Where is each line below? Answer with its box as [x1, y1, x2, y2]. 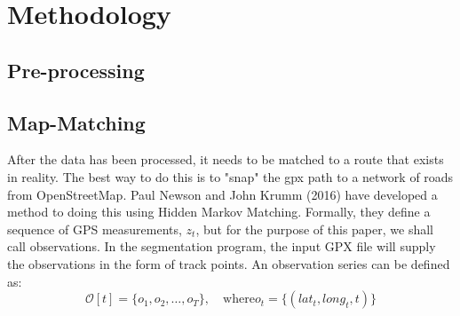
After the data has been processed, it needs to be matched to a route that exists [7, 150, 444, 169]
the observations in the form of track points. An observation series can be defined [7, 254, 450, 273]
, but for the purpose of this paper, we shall [195, 219, 433, 238]
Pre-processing [7, 56, 145, 83]
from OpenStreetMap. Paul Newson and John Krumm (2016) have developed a [7, 185, 438, 203]
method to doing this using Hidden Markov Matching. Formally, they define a [7, 202, 431, 221]
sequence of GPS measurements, [7, 219, 182, 238]
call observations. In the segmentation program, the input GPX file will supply [7, 237, 436, 256]
